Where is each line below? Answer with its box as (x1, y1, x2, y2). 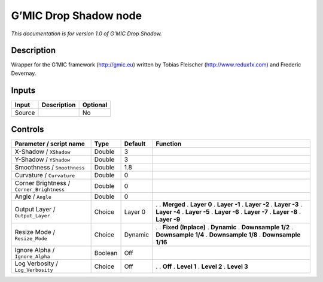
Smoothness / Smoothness (14, 163, 85, 172)
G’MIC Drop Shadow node (11, 9, 142, 22)
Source (14, 108, 35, 117)
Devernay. (11, 69, 36, 77)
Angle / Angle (14, 192, 52, 201)
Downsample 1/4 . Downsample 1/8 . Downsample (156, 231, 301, 239)
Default (124, 140, 146, 148)
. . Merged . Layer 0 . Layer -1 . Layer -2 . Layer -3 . (156, 201, 303, 209)
